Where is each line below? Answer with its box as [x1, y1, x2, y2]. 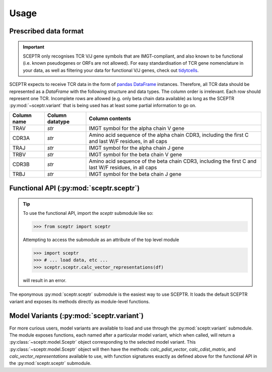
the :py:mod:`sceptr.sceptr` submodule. [9, 360, 92, 366]
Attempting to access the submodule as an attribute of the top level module [23, 237, 179, 243]
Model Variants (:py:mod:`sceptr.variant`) [9, 311, 144, 320]
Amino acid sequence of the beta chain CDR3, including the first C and [89, 157, 257, 164]
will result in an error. [23, 277, 66, 283]
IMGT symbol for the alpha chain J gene [89, 144, 184, 151]
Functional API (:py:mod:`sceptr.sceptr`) [9, 184, 140, 193]
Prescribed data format [9, 27, 84, 35]
